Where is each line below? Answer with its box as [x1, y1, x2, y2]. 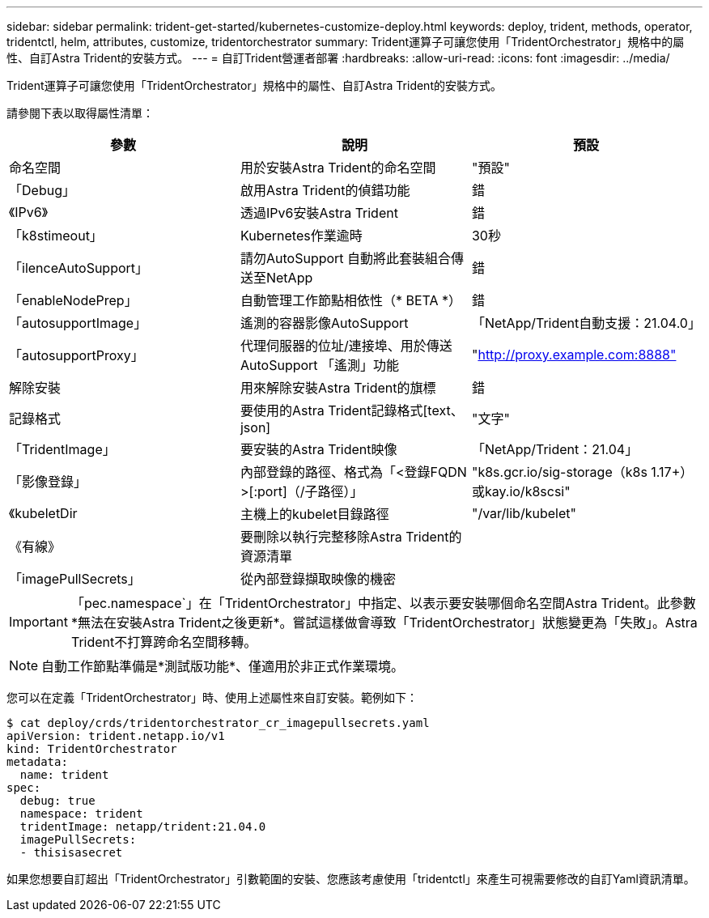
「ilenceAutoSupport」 [9, 260, 149, 276]
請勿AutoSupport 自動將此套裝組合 [240, 250, 452, 266]
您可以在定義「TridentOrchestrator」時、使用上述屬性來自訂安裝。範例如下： [6, 691, 418, 704]
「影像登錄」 [9, 474, 87, 490]
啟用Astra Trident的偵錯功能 [240, 182, 410, 198]
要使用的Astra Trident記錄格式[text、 [240, 402, 464, 419]
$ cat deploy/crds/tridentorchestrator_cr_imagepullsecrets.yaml [6, 716, 430, 729]
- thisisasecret [19, 846, 123, 859]
